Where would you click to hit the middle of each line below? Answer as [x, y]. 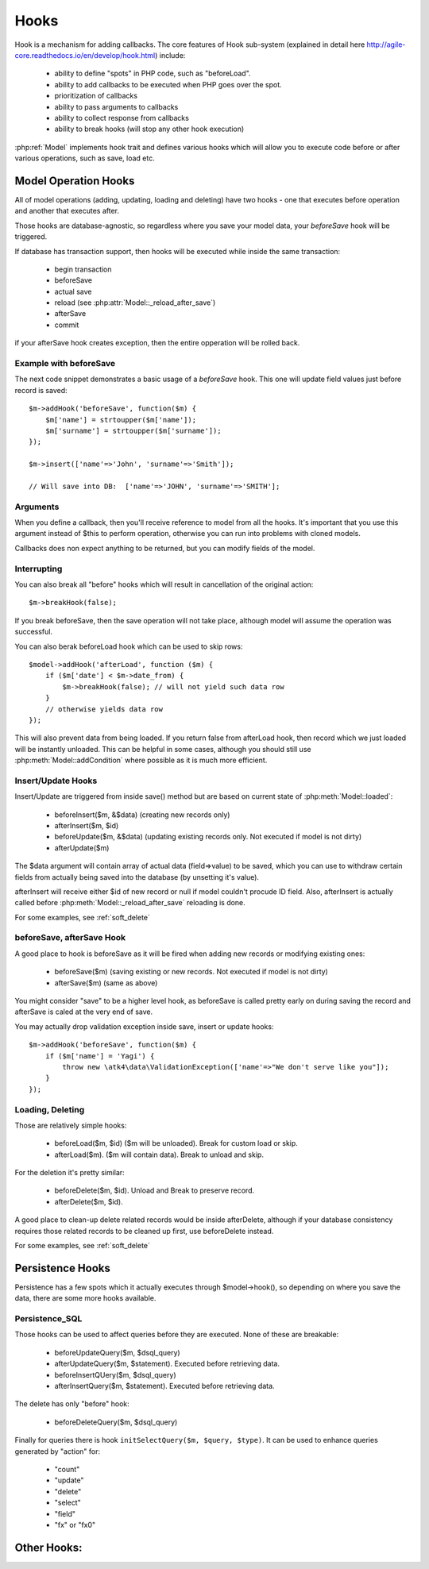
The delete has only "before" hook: [72, 1404]
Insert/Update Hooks [56, 781]
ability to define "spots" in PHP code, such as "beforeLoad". [153, 73]
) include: [170, 55]
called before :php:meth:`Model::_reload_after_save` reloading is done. [130, 903]
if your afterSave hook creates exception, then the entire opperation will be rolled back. [157, 343]
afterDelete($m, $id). [89, 1201]
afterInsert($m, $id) [87, 825]
